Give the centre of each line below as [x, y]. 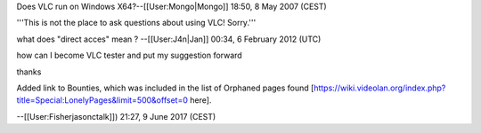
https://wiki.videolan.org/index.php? [379, 88]
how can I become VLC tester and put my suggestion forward [129, 55]
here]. [201, 100]
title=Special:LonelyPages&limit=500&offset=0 [102, 100]
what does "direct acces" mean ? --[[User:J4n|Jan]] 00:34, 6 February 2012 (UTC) [169, 39]
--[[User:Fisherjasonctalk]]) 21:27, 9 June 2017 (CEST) [116, 116]
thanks [29, 72]
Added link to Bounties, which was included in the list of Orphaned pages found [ [165, 88]
